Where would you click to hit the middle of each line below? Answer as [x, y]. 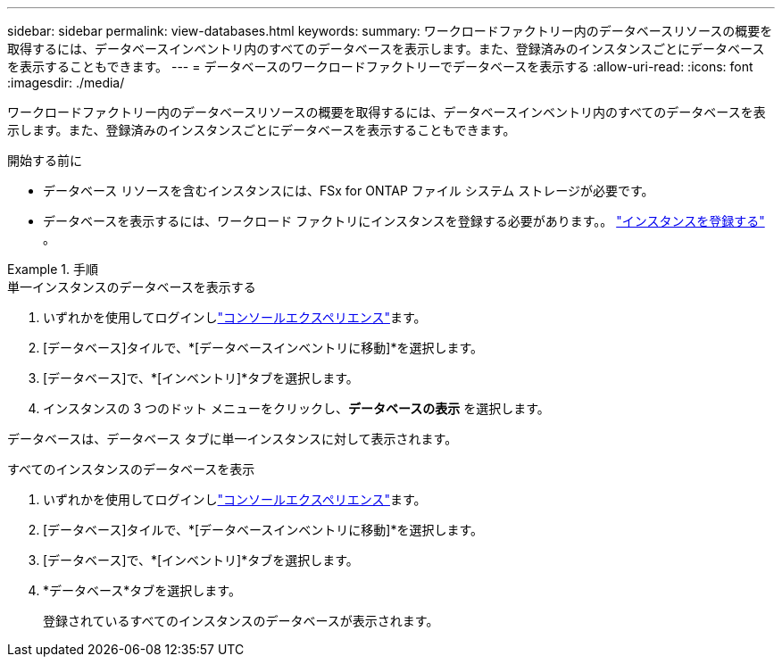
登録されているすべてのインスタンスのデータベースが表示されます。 [241, 621]
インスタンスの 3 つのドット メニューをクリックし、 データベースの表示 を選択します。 [296, 408]
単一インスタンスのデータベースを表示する [132, 287]
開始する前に [45, 160]
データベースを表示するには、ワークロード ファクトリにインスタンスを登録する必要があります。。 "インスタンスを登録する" [404, 221]
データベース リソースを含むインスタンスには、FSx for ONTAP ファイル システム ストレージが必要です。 [349, 191]
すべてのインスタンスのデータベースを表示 [131, 469]
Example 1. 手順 [53, 269]
